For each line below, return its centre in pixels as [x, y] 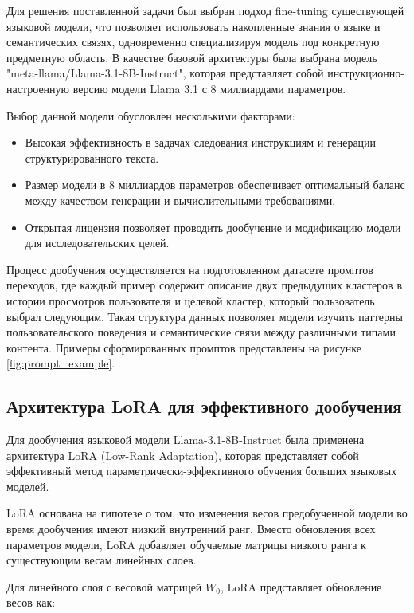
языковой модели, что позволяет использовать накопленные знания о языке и [193, 26]
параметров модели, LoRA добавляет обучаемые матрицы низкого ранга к [186, 544]
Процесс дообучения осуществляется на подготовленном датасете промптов [190, 269]
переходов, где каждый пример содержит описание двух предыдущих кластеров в [205, 285]
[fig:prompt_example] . [61, 363]
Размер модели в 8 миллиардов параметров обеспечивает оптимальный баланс [215, 185]
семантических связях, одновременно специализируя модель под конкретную [193, 42]
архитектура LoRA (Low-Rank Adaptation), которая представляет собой [183, 455]
